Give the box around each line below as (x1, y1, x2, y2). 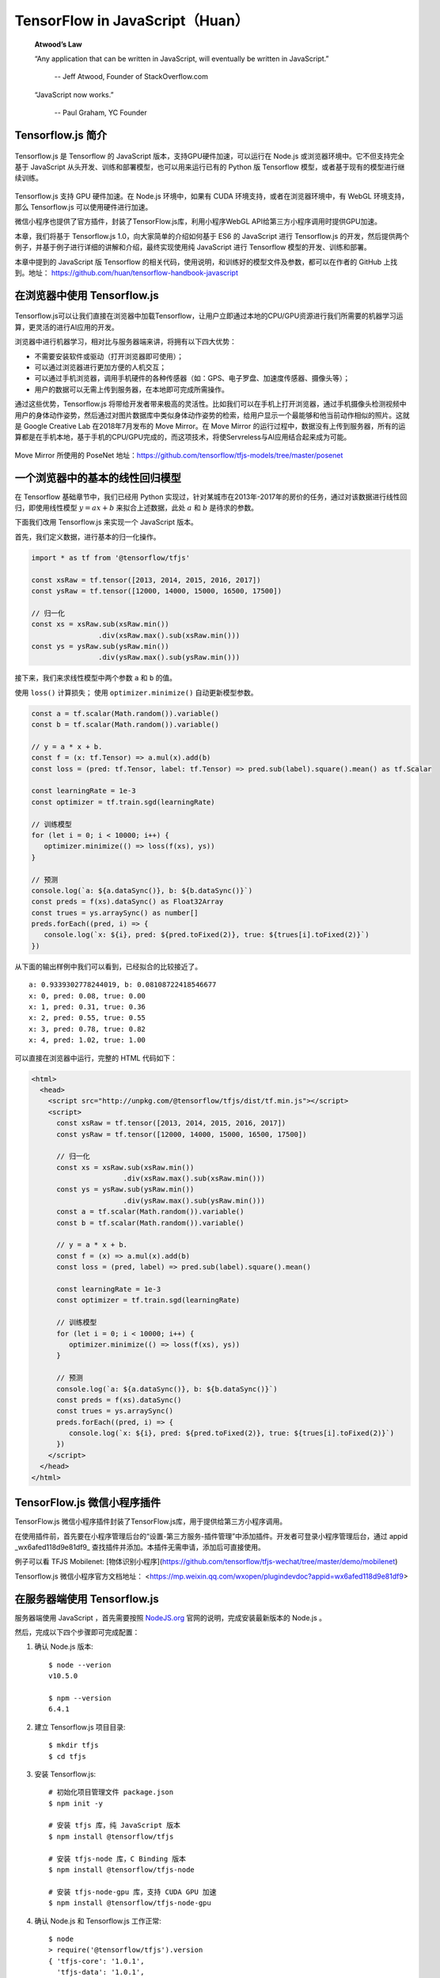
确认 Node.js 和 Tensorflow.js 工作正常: (34, 1915, 161, 1926)
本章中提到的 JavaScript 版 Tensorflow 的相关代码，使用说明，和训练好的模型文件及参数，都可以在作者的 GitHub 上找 (14, 257, 398, 267)
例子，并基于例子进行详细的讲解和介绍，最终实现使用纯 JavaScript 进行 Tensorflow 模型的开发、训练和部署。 (14, 242, 371, 252)
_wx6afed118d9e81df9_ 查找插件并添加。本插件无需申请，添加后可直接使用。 (14, 1542, 265, 1552)
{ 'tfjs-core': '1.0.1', (48, 1957, 145, 1965)
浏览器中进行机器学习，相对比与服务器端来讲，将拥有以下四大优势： (14, 337, 237, 347)
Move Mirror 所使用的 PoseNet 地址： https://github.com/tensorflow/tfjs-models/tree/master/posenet (14, 450, 343, 460)
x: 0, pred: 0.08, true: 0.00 (28, 991, 146, 1000)
